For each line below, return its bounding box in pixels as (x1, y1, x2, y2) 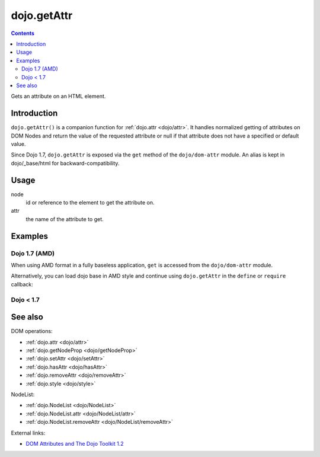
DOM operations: (11, 328, 53, 335)
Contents (11, 30, 35, 37)
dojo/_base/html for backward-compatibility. (11, 159, 120, 167)
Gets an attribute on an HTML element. (11, 92, 106, 100)
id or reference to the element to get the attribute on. (25, 199, 155, 206)
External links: (11, 429, 46, 436)
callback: (11, 280, 34, 287)
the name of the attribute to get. (25, 215, 104, 222)
